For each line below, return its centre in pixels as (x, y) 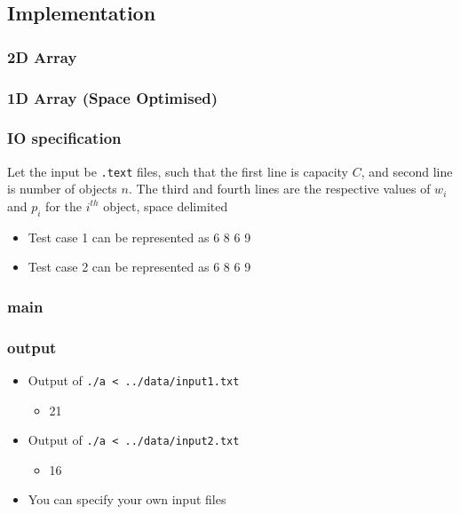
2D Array (42, 56)
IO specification (64, 138)
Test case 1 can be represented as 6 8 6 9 (139, 237)
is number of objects (62, 189)
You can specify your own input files (127, 499)
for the (63, 206)
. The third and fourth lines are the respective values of (279, 189)
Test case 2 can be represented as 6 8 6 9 (139, 267)
